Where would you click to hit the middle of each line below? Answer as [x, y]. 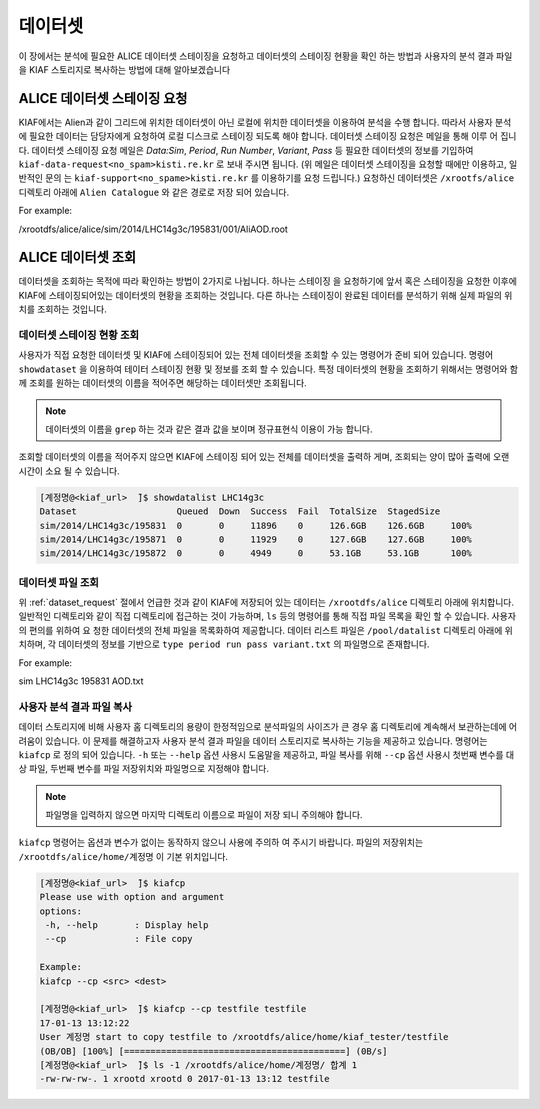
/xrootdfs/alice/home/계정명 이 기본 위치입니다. [123, 856]
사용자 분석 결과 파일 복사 [75, 707]
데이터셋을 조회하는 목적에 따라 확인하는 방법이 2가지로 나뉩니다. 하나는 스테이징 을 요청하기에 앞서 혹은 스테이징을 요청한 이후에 [267, 281]
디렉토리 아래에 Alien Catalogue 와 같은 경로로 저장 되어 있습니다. [154, 192]
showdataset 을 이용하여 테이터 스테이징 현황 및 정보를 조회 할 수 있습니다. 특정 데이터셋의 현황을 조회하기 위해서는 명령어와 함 [268, 369]
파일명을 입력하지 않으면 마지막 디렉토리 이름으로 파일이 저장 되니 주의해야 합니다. [204, 815]
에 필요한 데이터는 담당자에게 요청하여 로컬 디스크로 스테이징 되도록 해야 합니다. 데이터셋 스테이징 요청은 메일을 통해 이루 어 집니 [267, 136]
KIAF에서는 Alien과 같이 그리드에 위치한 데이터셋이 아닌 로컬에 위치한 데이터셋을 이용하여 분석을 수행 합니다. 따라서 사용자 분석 [265, 122]
